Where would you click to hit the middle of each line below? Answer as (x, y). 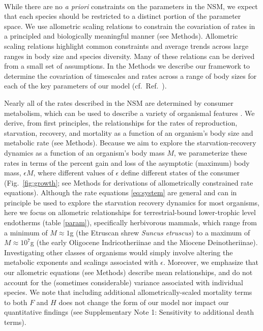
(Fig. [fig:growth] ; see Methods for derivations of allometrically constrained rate (129, 182)
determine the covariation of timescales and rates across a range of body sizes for (130, 76)
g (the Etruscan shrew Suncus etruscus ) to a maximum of (160, 232)
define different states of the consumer (180, 173)
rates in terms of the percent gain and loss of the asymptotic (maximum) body (127, 162)
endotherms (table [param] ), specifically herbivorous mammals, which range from (130, 222)
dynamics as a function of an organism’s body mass (84, 152)
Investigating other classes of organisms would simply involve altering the (119, 252)
